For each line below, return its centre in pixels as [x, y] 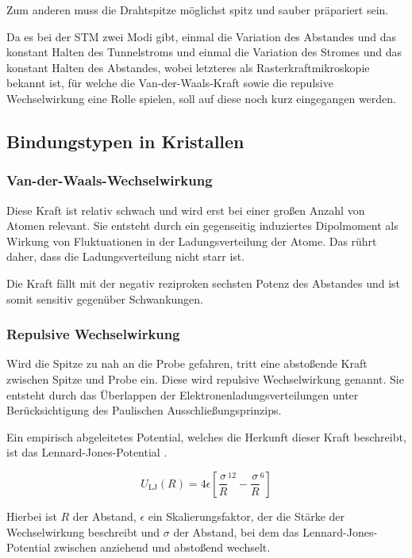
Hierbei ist [32, 516]
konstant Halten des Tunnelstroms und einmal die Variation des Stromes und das [204, 52]
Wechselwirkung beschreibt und [83, 531]
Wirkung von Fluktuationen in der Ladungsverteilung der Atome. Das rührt [192, 241]
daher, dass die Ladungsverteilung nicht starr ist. [126, 256]
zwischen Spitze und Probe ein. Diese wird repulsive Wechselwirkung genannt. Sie [205, 378]
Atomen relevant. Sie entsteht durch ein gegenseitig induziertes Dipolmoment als [202, 225]
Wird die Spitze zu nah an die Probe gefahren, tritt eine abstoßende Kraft [187, 363]
